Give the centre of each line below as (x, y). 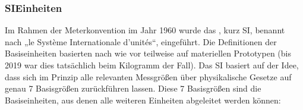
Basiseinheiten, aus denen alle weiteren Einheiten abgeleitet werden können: (143, 100)
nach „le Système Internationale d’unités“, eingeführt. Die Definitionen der (141, 41)
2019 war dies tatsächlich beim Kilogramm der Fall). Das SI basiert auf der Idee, (152, 65)
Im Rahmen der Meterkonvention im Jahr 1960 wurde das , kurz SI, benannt (145, 30)
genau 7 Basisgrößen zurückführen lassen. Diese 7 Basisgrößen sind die (133, 88)
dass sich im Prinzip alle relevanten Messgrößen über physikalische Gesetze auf (148, 76)
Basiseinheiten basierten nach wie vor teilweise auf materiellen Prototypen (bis (148, 53)
